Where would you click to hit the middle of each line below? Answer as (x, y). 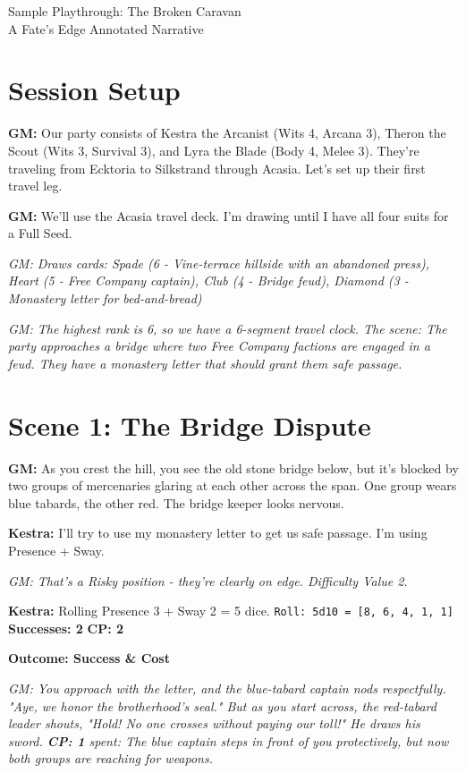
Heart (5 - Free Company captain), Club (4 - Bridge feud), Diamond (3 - (208, 280)
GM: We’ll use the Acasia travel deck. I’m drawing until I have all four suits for (229, 215)
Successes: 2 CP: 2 (66, 628)
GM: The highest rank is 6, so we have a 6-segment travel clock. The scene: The (228, 328)
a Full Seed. (40, 233)
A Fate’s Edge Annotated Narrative (106, 28)
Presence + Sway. (56, 550)
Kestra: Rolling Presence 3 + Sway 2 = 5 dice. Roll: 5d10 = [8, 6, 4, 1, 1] (231, 611)
